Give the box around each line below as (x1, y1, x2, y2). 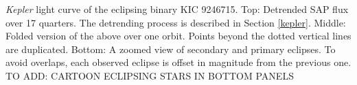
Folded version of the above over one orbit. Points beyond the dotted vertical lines (5, 29, 352, 43)
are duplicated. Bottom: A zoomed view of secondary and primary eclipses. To (5, 41, 336, 56)
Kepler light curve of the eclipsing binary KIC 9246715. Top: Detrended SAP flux (5, 2, 349, 16)
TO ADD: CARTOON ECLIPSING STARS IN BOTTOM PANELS (5, 68, 294, 82)
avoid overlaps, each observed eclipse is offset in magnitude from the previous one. (5, 55, 352, 69)
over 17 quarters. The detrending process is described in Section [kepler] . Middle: (5, 15, 346, 29)
